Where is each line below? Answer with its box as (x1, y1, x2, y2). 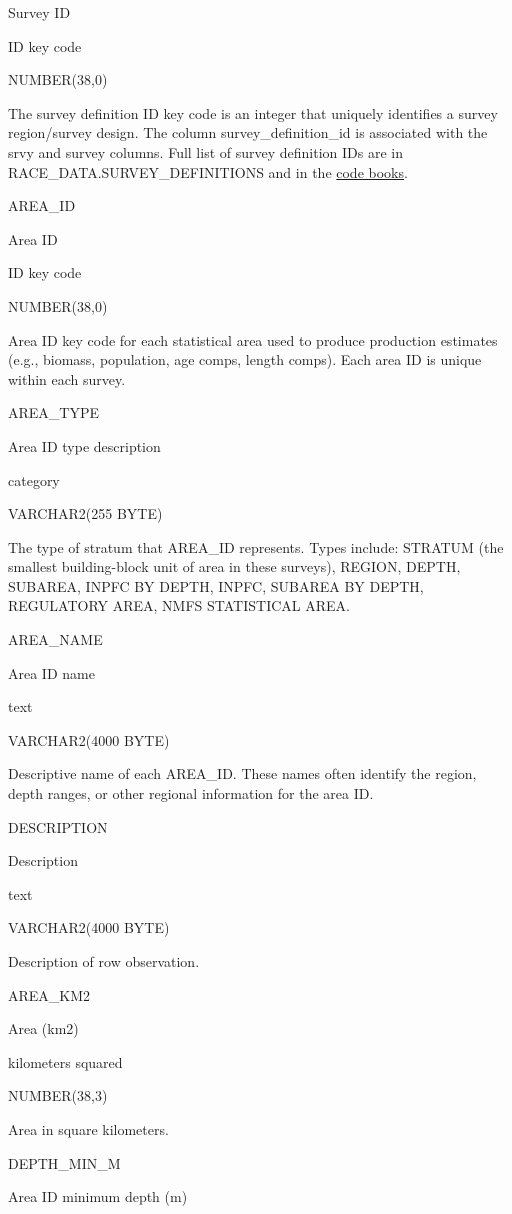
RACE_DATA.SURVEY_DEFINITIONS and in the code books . (8, 161, 408, 182)
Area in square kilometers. (8, 1118, 169, 1139)
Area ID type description (8, 435, 161, 456)
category (8, 469, 60, 490)
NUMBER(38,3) (8, 1085, 108, 1106)
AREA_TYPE (8, 402, 100, 423)
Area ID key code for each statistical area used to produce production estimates (8, 329, 498, 350)
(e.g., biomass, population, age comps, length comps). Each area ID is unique (8, 349, 482, 370)
